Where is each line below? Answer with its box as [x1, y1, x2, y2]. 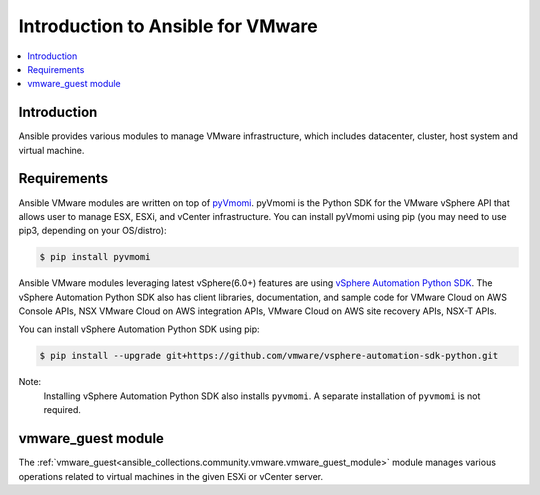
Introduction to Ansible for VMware [18, 15, 319, 37]
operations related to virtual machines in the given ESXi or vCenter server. [18, 470, 324, 482]
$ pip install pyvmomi [39, 251, 151, 263]
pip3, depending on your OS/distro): [18, 225, 167, 237]
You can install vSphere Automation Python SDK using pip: [18, 323, 260, 335]
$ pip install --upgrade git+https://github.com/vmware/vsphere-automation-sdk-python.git [39, 350, 499, 362]
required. [43, 404, 82, 416]
